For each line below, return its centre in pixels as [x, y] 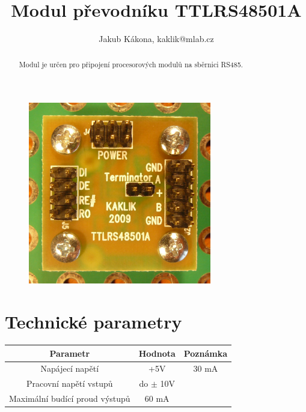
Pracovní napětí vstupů [70, 383]
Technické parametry [93, 322]
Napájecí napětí [70, 368]
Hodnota [157, 353]
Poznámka [206, 353]
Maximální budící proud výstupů [70, 398]
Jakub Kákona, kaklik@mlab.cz [156, 39]
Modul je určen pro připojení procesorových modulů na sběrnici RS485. [131, 64]
